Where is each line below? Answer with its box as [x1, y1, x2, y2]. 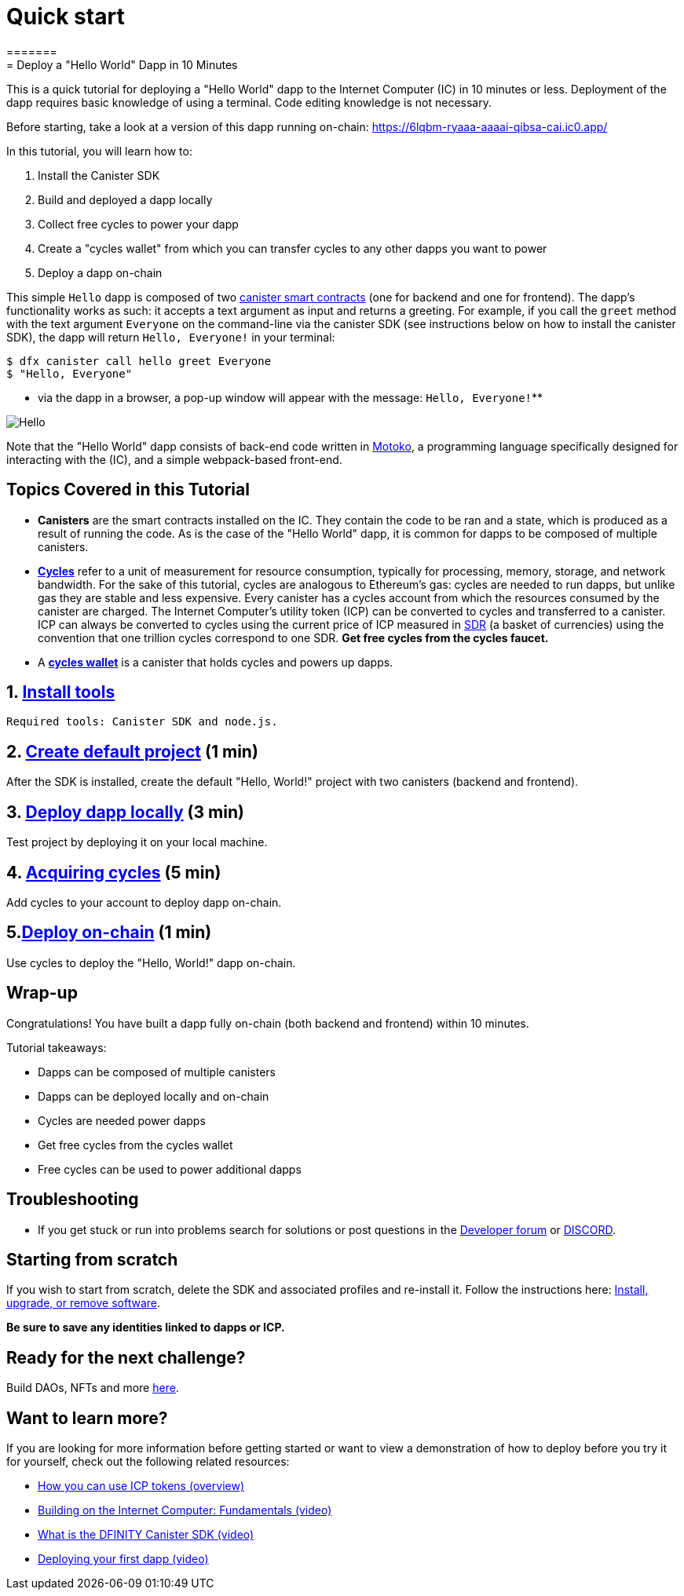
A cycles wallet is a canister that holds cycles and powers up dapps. [38, 655, 393, 669]
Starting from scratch [6, 1249, 178, 1269]
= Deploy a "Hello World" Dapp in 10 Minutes [6, 57, 238, 71]
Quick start [6, 3, 125, 30]
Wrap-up [6, 983, 78, 1003]
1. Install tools [6, 682, 115, 703]
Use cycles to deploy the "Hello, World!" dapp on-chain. [6, 955, 296, 970]
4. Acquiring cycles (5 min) [6, 862, 221, 882]
